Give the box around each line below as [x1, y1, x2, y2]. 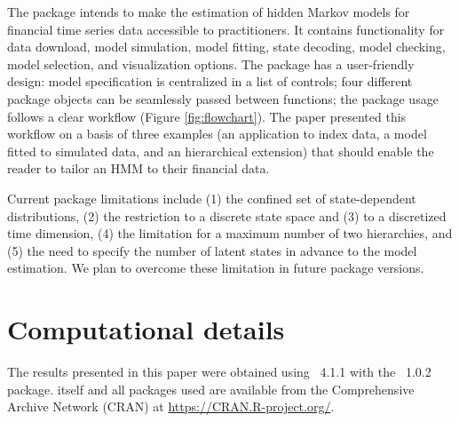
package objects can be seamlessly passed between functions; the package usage [7, 89, 439, 107]
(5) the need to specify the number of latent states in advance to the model [7, 241, 417, 259]
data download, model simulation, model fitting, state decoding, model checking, [7, 37, 446, 56]
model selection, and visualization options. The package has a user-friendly [7, 54, 415, 73]
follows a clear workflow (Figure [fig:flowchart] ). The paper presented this [7, 107, 407, 125]
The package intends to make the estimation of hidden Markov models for [7, 3, 410, 20]
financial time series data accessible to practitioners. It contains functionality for [7, 20, 445, 38]
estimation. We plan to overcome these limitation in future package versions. [7, 259, 424, 277]
